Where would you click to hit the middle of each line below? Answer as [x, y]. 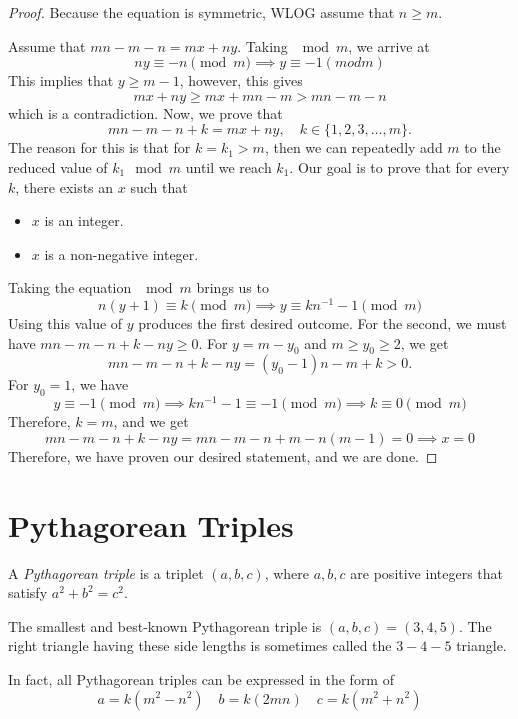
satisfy [28, 592]
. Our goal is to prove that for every [399, 166]
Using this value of [65, 323]
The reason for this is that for [99, 147]
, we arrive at [389, 45]
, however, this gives [241, 80]
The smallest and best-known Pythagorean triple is [165, 625]
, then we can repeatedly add [353, 147]
